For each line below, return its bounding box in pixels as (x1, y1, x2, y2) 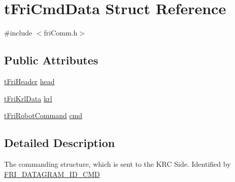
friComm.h (44, 27, 78, 38)
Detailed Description (4, 135, 115, 151)
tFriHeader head (4, 76, 55, 86)
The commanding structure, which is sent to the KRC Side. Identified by (4, 158, 231, 169)
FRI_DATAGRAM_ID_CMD (4, 168, 100, 179)
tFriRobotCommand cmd (4, 110, 83, 121)
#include (4, 27, 32, 38)
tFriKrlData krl (4, 93, 52, 103)
